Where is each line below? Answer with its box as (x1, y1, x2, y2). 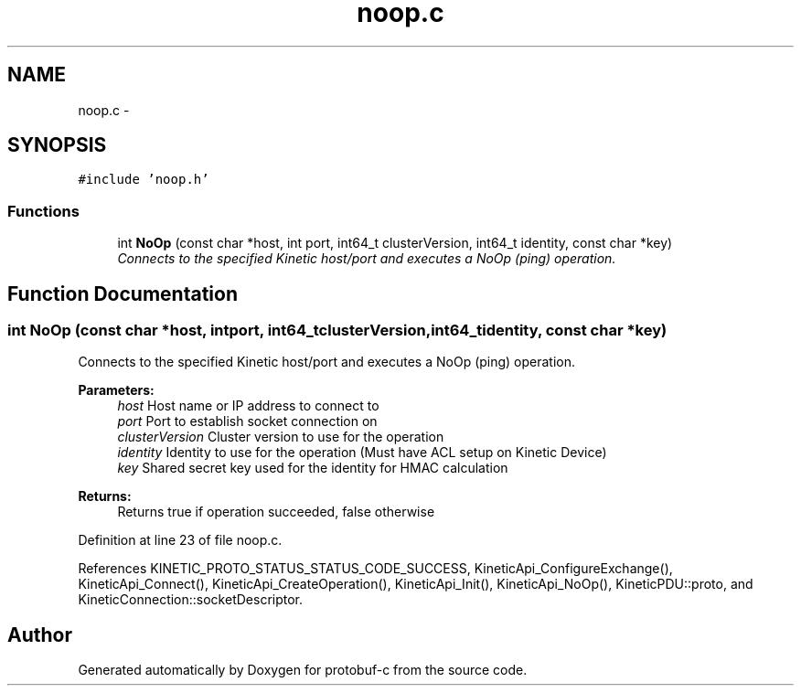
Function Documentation (7, 282, 238, 305)
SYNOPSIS (7, 133, 107, 157)
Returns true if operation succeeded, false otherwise (117, 504, 435, 520)
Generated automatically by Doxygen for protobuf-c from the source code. (78, 662, 528, 678)
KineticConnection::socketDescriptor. (78, 592, 304, 608)
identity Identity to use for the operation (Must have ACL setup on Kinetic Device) (117, 444, 607, 461)
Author (7, 623, 72, 646)
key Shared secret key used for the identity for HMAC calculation (117, 460, 508, 476)
